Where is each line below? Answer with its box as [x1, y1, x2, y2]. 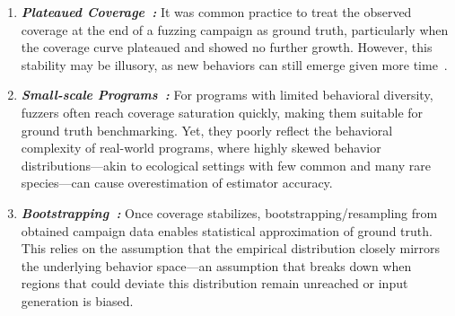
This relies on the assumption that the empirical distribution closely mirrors [21, 239, 441, 258]
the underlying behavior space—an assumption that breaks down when [21, 256, 412, 275]
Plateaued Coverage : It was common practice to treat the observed [21, 3, 412, 21]
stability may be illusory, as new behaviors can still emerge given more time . [21, 55, 448, 74]
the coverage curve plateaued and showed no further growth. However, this [21, 38, 433, 57]
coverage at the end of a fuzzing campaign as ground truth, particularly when [21, 20, 449, 39]
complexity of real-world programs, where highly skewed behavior [21, 138, 381, 157]
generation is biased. [21, 291, 134, 310]
